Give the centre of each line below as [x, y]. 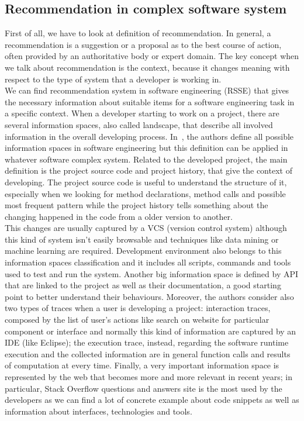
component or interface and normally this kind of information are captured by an [151, 331]
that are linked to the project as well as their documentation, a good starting [143, 285]
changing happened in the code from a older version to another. [119, 216]
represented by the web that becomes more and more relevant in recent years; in [148, 377]
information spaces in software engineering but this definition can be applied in [146, 148]
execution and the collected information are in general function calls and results [148, 353]
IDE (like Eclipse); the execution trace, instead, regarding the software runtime [147, 342]
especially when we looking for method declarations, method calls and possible [145, 193]
